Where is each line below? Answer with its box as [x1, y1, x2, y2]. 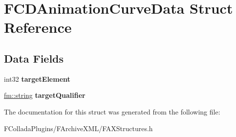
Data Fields [4, 50, 64, 66]
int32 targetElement [4, 73, 70, 84]
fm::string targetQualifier [4, 90, 86, 100]
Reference [4, 17, 72, 37]
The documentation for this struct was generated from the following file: [4, 106, 220, 116]
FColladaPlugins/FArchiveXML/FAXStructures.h [4, 123, 153, 133]
